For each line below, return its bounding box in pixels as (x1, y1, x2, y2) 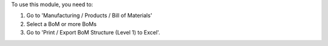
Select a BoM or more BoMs (26, 20, 97, 27)
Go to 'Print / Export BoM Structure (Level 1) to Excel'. (26, 29, 160, 36)
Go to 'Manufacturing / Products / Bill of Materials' (26, 12, 152, 19)
